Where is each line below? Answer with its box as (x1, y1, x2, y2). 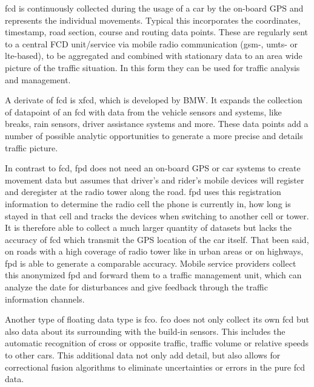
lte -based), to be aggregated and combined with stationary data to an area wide (5, 49, 302, 62)
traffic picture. (5, 141, 58, 154)
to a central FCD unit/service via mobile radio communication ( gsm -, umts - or (5, 37, 298, 50)
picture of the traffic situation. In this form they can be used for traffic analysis (5, 61, 300, 74)
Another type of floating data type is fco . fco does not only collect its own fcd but (5, 313, 309, 326)
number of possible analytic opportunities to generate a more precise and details (5, 129, 303, 142)
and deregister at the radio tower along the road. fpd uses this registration (5, 185, 281, 198)
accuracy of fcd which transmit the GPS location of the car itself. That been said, (5, 233, 309, 245)
